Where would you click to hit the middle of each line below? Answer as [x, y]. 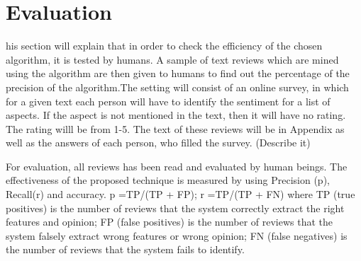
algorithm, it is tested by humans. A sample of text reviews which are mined [172, 59]
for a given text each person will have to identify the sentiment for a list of [168, 101]
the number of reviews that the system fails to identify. [125, 249]
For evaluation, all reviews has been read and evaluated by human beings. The [177, 166]
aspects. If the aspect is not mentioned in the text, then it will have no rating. [176, 115]
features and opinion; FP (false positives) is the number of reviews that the [170, 222]
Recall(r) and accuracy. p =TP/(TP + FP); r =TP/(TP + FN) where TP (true [180, 194]
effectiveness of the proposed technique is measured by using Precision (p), [168, 180]
